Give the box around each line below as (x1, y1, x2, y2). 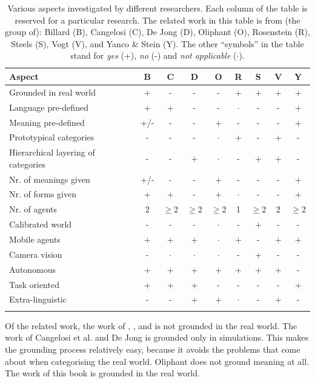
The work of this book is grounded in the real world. (5, 367, 200, 379)
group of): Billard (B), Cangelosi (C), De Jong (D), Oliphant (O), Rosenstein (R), (5, 25, 310, 38)
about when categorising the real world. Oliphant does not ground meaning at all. (5, 355, 310, 367)
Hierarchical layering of (9, 146, 95, 159)
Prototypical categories (9, 131, 94, 143)
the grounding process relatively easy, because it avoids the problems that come (5, 342, 300, 355)
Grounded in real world (9, 85, 96, 98)
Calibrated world (9, 218, 72, 231)
